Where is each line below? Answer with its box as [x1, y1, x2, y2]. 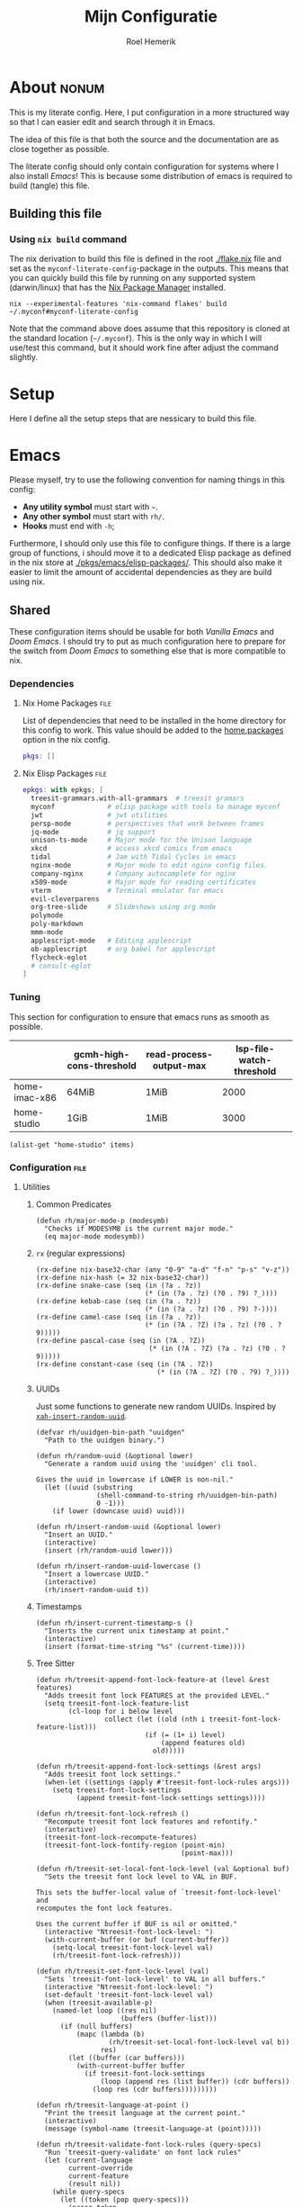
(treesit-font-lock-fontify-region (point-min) [43, 1841, 226, 1850]
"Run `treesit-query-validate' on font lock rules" [43, 2148, 242, 2157]
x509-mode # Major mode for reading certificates [31, 878, 257, 887]
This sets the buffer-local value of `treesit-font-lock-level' [35, 1887, 282, 1896]
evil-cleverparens [31, 894, 100, 904]
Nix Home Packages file [22, 698, 112, 708]
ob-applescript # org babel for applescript [31, 944, 217, 953]
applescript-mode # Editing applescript [31, 936, 192, 945]
